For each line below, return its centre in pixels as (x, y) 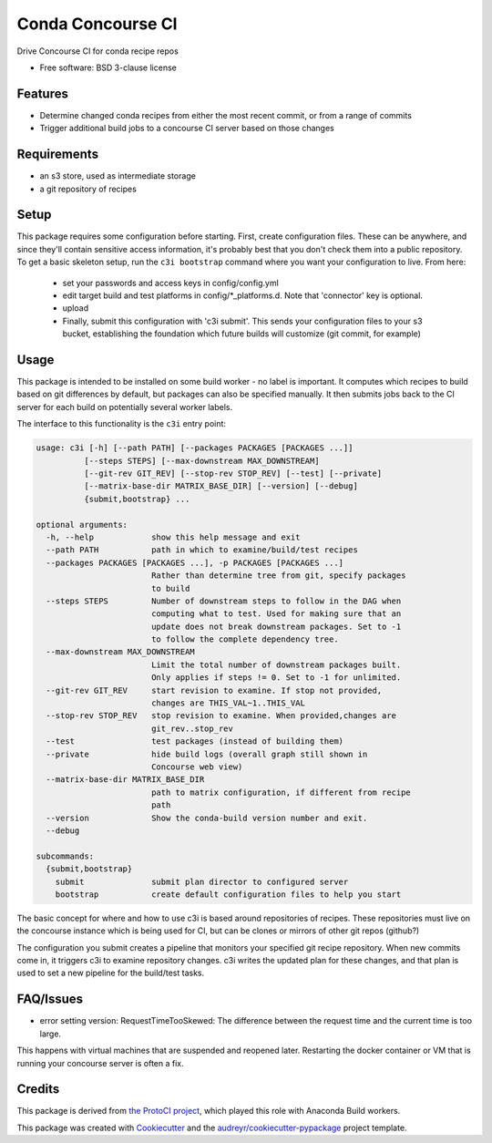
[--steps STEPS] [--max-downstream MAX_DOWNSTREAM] (201, 461)
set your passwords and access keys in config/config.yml (171, 283)
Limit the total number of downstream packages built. (276, 664)
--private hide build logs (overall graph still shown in (207, 754)
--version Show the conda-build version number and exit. (207, 818)
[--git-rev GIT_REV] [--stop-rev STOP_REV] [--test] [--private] (233, 474)
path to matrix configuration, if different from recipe (281, 792)
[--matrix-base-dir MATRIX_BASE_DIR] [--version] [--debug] (221, 486)
